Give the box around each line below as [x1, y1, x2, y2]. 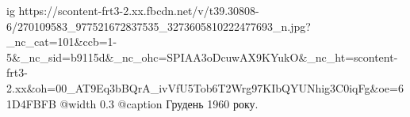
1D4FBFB [6, 95, 56, 111]
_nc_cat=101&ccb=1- [6, 33, 117, 50]
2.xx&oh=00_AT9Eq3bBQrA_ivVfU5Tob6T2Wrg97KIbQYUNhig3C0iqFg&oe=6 [6, 79, 404, 96]
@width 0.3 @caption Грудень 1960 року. [59, 95, 259, 111]
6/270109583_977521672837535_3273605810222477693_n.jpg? [6, 17, 311, 34]
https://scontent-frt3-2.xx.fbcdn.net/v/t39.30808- [18, 2, 259, 18]
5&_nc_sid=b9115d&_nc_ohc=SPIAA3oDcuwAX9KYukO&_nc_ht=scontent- [6, 48, 398, 65]
